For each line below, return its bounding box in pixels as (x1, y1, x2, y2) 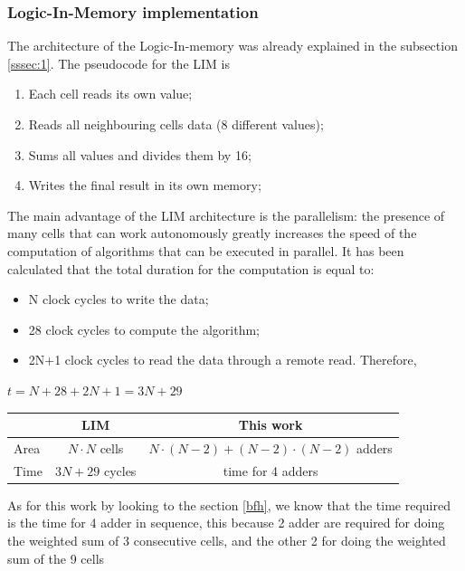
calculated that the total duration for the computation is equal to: (7, 259, 375, 278)
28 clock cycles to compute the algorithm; (28, 319, 260, 338)
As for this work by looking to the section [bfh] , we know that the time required (7, 495, 451, 514)
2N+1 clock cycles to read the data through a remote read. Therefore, (28, 350, 417, 369)
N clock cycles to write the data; (28, 290, 209, 309)
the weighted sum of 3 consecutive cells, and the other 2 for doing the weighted (7, 531, 446, 549)
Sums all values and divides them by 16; (28, 145, 251, 164)
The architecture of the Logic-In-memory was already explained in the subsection (7, 36, 458, 55)
